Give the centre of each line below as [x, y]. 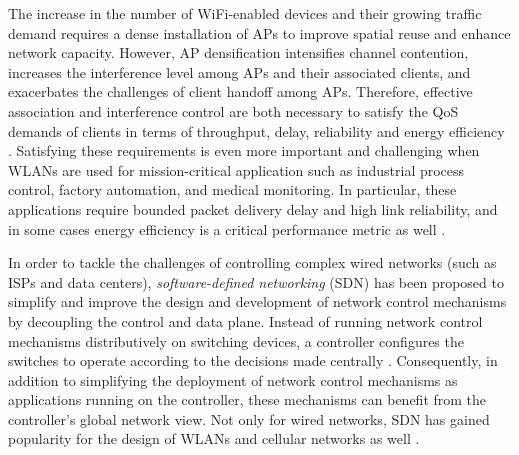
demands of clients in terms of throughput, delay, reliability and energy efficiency [256, 130]
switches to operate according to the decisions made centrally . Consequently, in [253, 360]
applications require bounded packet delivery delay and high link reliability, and [253, 208]
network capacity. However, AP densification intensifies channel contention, [238, 52]
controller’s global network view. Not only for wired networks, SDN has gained [249, 418]
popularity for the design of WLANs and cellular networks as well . [214, 438]
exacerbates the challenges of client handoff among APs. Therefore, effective [240, 91]
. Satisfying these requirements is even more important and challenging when [244, 150]
